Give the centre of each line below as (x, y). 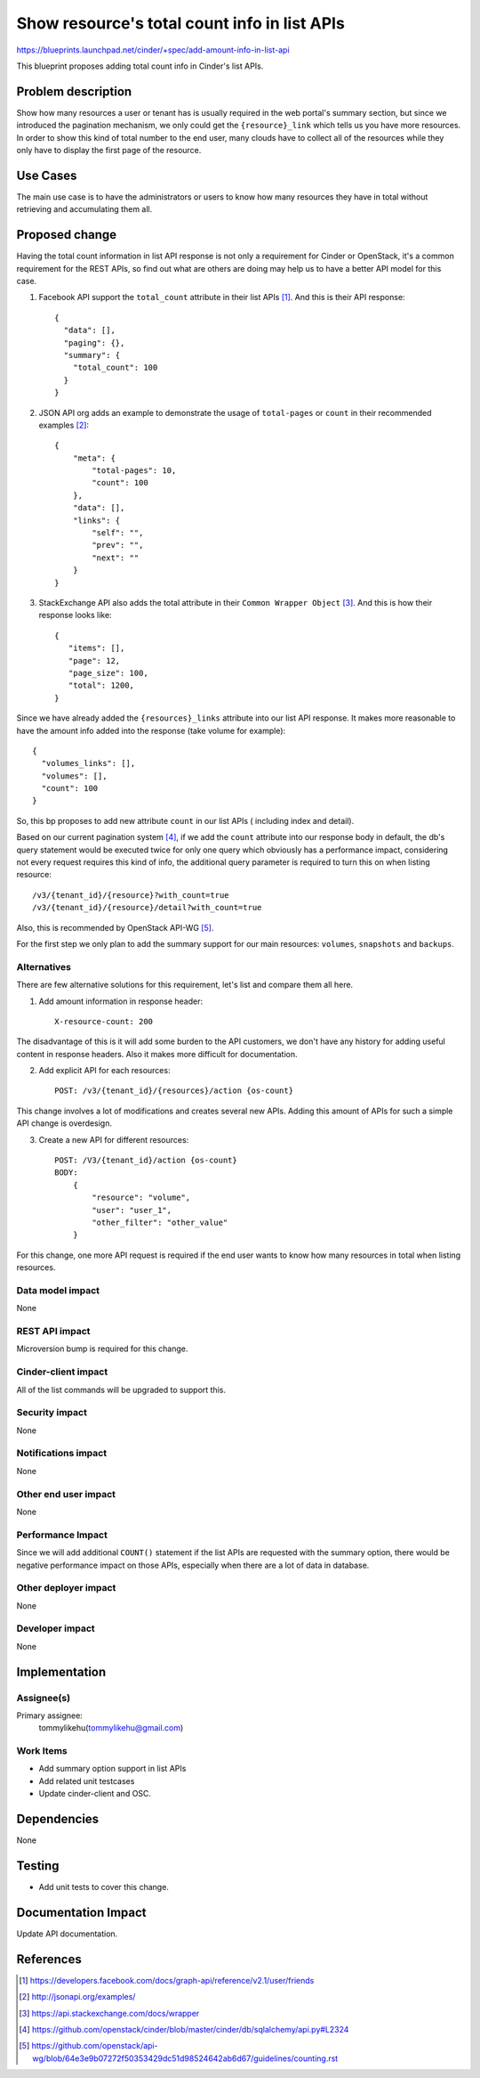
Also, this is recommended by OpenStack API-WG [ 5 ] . (115, 927)
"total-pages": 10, (134, 471)
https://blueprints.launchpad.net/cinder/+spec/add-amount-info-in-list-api (153, 50)
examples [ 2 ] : (64, 425)
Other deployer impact (66, 1588)
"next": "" (116, 558)
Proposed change (67, 235)
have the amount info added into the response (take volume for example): (151, 730)
